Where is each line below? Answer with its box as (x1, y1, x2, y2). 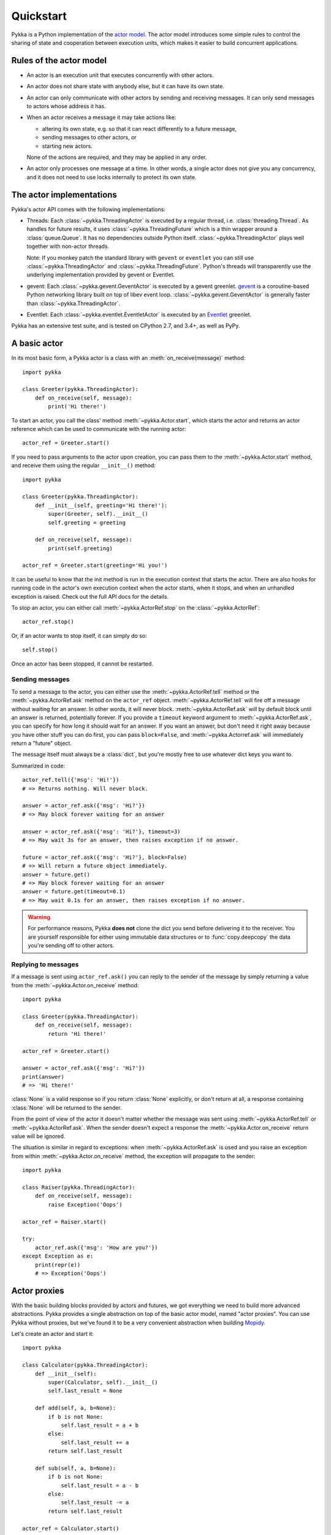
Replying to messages (11, 960, 79, 969)
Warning (28, 914, 50, 921)
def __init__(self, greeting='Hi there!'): (34, 502, 168, 509)
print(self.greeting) (48, 545, 113, 552)
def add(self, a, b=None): (34, 1405, 116, 1412)
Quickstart (11, 9, 67, 23)
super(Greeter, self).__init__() (48, 510, 148, 518)
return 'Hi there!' (48, 1030, 107, 1037)
